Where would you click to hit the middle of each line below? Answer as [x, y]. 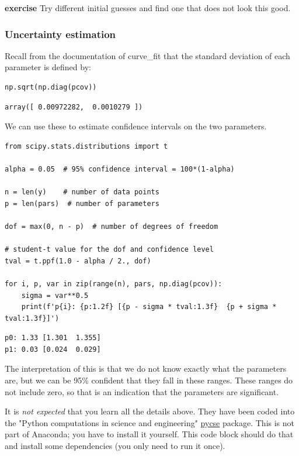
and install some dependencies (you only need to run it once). [115, 446]
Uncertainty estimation [60, 34]
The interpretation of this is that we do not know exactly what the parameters [146, 368]
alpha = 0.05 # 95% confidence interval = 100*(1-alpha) [120, 169]
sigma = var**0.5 [55, 295]
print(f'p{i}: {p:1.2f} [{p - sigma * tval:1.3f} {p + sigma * [149, 307]
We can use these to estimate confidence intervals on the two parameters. [136, 126]
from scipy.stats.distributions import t [86, 146]
